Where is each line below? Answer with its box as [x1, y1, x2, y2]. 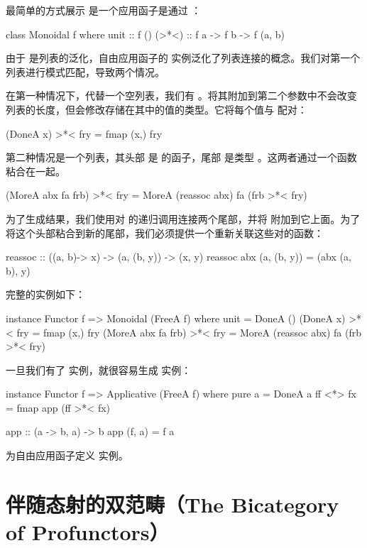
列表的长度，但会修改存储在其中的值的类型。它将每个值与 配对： [6, 102, 307, 116]
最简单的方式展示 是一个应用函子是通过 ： [6, 3, 202, 17]
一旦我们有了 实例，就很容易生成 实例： [6, 362, 192, 377]
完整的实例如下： [6, 287, 85, 302]
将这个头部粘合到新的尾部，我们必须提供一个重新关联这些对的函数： [6, 225, 324, 240]
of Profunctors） [6, 517, 170, 547]
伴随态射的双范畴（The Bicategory [6, 489, 339, 518]
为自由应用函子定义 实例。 [6, 448, 128, 463]
